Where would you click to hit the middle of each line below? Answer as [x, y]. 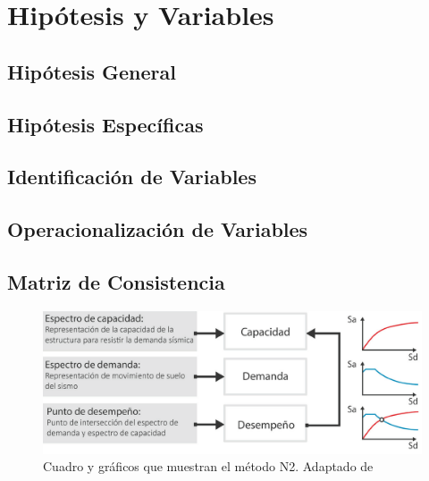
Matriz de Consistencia [116, 281]
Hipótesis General [92, 71]
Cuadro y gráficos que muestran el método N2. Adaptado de [208, 466]
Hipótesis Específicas [105, 124]
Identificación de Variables [132, 177]
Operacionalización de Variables [158, 229]
